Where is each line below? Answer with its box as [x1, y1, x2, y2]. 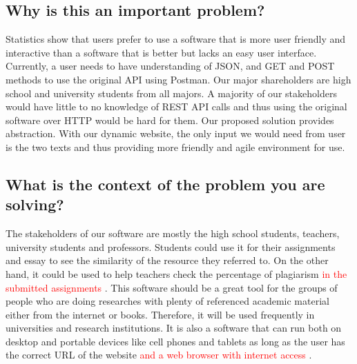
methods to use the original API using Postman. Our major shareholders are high [6, 72, 351, 86]
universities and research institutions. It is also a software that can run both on [6, 321, 342, 335]
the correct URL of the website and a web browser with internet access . [6, 347, 312, 362]
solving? [6, 194, 64, 215]
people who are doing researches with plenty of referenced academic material [6, 294, 329, 308]
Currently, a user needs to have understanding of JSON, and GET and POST [6, 59, 335, 73]
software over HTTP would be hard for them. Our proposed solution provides [6, 112, 334, 127]
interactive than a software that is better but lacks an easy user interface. [6, 45, 317, 59]
